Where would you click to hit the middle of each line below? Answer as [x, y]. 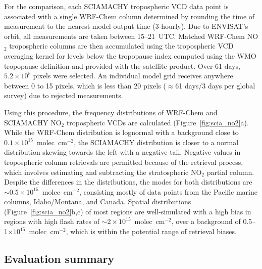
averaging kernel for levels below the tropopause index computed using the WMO [130, 55]
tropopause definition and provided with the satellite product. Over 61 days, [122, 65]
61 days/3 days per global [215, 85]
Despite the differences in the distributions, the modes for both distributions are [128, 182]
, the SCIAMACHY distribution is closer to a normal [156, 142]
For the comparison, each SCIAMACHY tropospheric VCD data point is [116, 6]
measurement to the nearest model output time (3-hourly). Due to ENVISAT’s [126, 26]
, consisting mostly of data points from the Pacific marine [168, 191]
